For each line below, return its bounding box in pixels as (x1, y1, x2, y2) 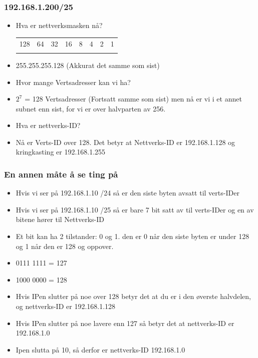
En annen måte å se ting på (4, 167, 118, 180)
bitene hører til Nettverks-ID (16, 214, 104, 224)
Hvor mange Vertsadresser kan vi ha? (16, 76, 131, 87)
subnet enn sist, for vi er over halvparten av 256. (16, 103, 166, 113)
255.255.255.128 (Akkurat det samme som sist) (16, 59, 160, 70)
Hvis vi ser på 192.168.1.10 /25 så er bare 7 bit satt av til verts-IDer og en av (16, 204, 254, 214)
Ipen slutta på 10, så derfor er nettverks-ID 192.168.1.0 (16, 344, 185, 354)
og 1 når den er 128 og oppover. (16, 240, 114, 251)
